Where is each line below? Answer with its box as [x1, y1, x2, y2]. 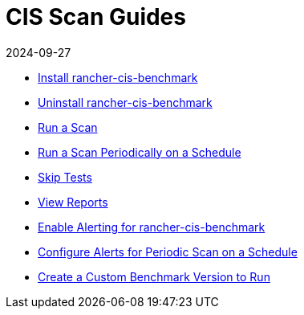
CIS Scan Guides [6, 3, 186, 31]
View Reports [38, 194, 108, 209]
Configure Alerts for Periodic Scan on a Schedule [38, 244, 298, 259]
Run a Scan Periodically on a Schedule [38, 145, 241, 159]
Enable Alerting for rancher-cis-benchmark [38, 219, 265, 234]
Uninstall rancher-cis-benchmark [38, 95, 213, 109]
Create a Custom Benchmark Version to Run [38, 269, 270, 284]
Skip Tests [38, 170, 92, 184]
